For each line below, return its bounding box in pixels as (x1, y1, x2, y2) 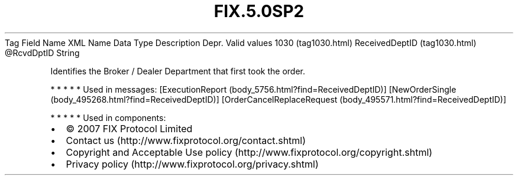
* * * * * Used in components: (50, 112, 166, 123)
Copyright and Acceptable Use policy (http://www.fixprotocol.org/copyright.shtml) (66, 146, 433, 158)
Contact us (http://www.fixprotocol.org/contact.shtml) (66, 134, 306, 146)
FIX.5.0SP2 (213, 1, 305, 21)
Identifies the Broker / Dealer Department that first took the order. (50, 66, 305, 76)
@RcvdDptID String (5, 47, 80, 58)
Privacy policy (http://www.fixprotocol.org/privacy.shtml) (66, 158, 319, 170)
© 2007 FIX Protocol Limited (66, 122, 193, 135)
